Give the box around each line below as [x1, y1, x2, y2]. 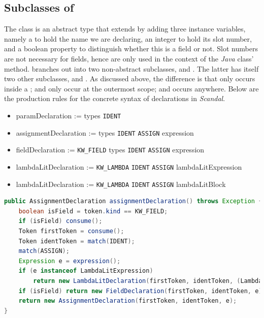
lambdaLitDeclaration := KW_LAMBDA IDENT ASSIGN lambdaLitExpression [16, 161, 242, 172]
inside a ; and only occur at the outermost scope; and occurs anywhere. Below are [4, 83, 259, 93]
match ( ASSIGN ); [18, 247, 70, 255]
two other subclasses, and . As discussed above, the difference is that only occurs [4, 73, 255, 84]
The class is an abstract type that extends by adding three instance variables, [4, 23, 246, 34]
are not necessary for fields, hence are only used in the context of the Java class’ [4, 53, 254, 63]
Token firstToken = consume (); [18, 228, 124, 235]
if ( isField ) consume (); [18, 217, 103, 225]
